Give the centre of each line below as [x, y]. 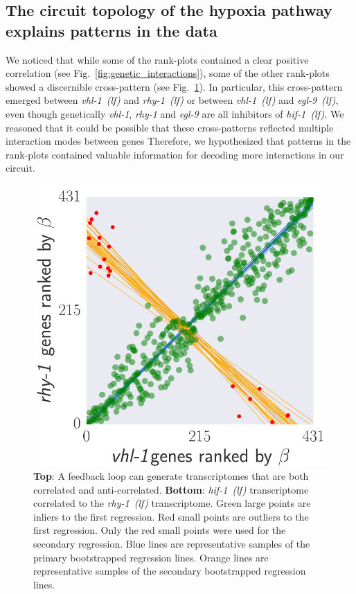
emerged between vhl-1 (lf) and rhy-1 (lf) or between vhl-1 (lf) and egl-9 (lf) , [172, 100]
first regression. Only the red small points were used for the [160, 530]
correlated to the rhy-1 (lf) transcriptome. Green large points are [172, 503]
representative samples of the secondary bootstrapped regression [170, 571]
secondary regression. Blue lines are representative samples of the [172, 544]
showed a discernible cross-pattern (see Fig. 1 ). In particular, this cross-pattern [174, 86]
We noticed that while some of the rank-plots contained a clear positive [157, 59]
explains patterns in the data [112, 30]
